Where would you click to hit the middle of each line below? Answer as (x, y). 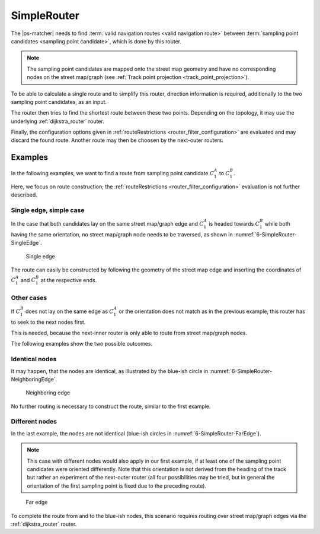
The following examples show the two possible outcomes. (82, 344)
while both (277, 224)
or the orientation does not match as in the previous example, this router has (212, 311)
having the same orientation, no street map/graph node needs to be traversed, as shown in (122, 235)
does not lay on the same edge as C (69, 311)
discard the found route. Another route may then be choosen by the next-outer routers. (117, 140)
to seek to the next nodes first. (48, 322)
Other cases (29, 298)
